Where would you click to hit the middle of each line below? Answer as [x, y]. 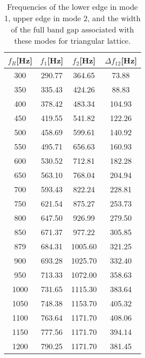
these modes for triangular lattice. [72, 41]
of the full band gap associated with [72, 29]
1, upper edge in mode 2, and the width [72, 18]
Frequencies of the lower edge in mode [72, 7]
